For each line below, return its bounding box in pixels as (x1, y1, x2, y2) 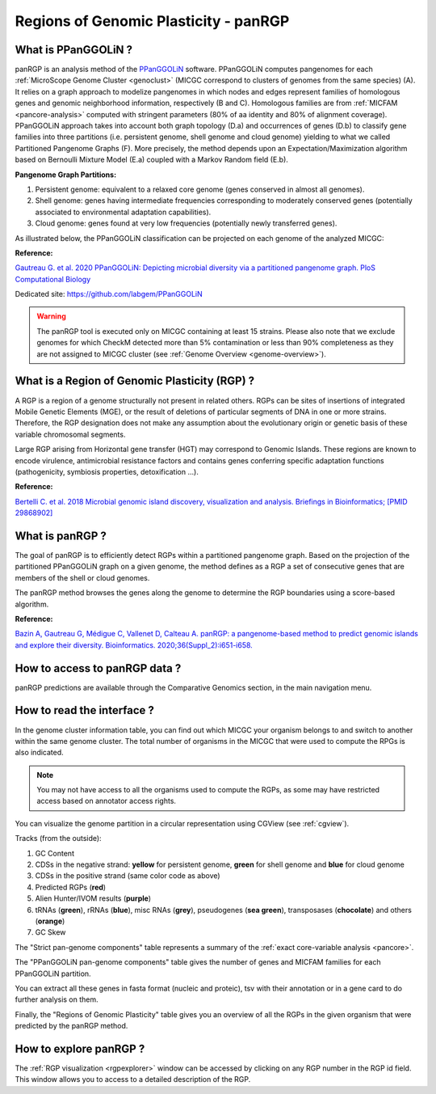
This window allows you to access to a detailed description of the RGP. (15, 1075, 251, 1084)
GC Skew (35, 927, 66, 937)
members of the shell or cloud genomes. (15, 572, 150, 582)
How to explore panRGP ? (15, 1041, 145, 1055)
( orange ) (35, 916, 65, 926)
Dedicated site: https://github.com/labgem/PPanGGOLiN (15, 289, 203, 299)
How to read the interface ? (15, 703, 155, 717)
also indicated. (15, 748, 64, 758)
